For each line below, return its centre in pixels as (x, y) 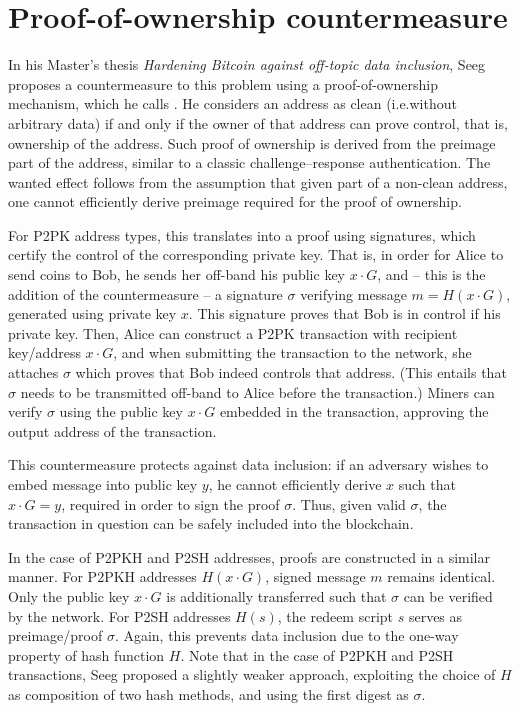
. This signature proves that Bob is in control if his (344, 313)
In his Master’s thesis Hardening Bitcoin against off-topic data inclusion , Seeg (247, 64)
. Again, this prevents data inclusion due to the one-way (286, 635)
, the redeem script (335, 615)
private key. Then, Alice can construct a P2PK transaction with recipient (233, 332)
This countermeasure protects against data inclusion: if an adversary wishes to (248, 464)
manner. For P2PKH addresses (102, 576)
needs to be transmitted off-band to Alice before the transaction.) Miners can (257, 391)
